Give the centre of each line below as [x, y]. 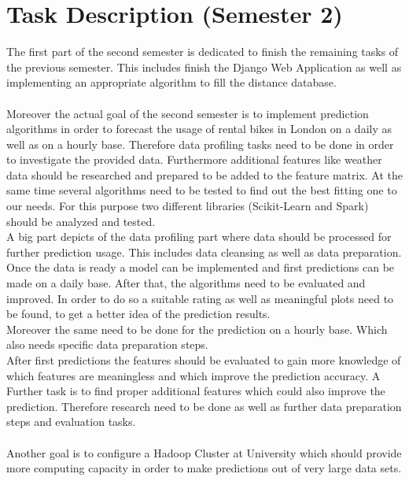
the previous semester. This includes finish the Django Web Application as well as [204, 67]
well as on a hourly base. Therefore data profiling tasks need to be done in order [200, 144]
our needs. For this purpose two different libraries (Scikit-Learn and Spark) [188, 206]
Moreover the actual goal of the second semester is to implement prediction [188, 113]
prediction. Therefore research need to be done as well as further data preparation [204, 406]
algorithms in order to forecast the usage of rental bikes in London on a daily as [199, 129]
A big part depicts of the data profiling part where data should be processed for [199, 237]
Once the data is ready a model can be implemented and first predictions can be [201, 267]
